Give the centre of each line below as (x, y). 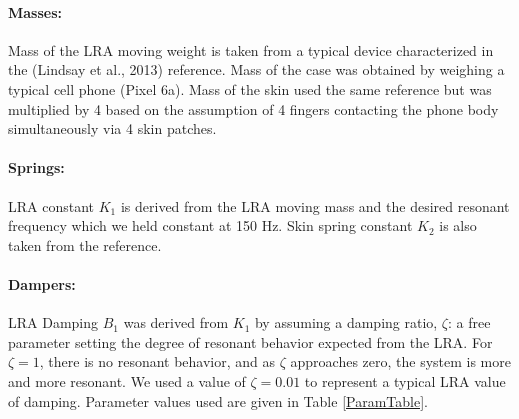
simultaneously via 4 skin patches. (112, 128)
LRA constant (51, 205)
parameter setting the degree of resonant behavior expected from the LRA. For (250, 341)
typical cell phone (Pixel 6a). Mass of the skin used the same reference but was (250, 88)
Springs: (36, 167)
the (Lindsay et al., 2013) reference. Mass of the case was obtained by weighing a (256, 69)
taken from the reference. (85, 244)
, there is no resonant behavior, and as (157, 361)
